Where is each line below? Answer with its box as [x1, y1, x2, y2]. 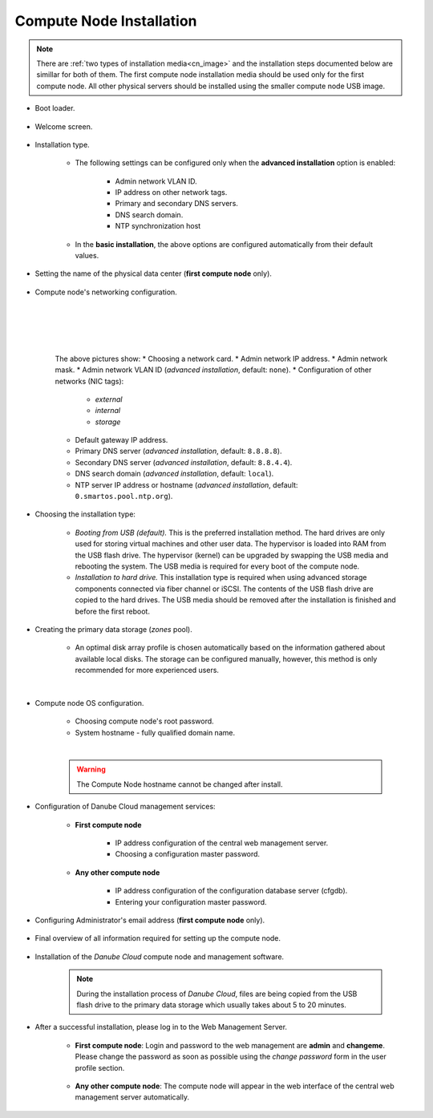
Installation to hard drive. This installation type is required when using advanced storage [75, 573, 367, 582]
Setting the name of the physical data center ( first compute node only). [34, 269, 273, 278]
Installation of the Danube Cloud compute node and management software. [34, 951, 285, 962]
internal [95, 406, 120, 415]
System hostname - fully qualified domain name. [75, 727, 236, 737]
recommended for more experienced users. [75, 666, 220, 675]
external [95, 394, 123, 404]
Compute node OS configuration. [34, 698, 144, 707]
